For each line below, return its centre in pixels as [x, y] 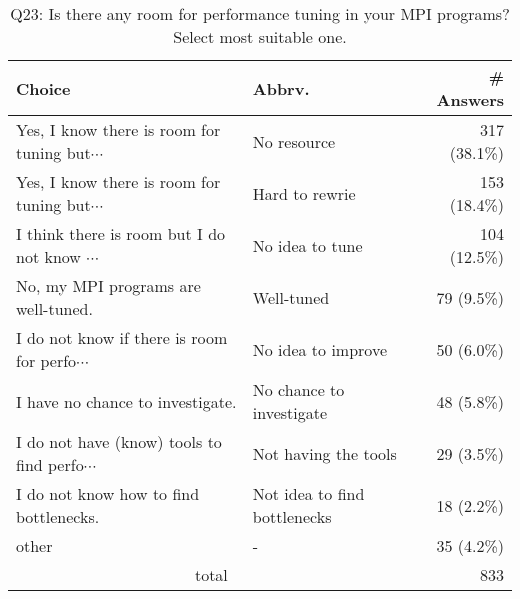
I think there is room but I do [121, 233]
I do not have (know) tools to [119, 441]
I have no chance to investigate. [126, 401]
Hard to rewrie [304, 193]
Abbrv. [281, 88]
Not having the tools [324, 453]
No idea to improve [320, 349]
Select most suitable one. [260, 36]
